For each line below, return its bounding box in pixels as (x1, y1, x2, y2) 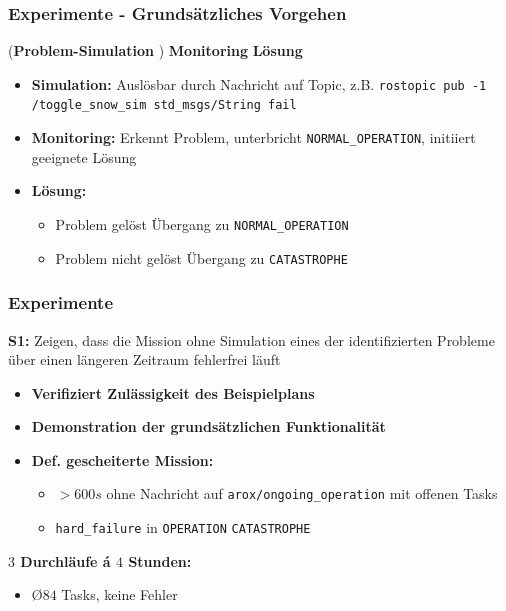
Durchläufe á (20, 550, 111, 571)
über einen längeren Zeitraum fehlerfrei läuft (8, 349, 281, 370)
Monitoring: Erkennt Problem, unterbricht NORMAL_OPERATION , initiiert (31, 127, 476, 148)
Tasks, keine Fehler (61, 584, 178, 605)
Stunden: (128, 550, 192, 571)
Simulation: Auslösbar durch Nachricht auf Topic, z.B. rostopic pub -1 (31, 73, 487, 94)
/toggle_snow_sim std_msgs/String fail (31, 98, 297, 113)
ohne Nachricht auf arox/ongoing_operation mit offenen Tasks (106, 483, 498, 504)
